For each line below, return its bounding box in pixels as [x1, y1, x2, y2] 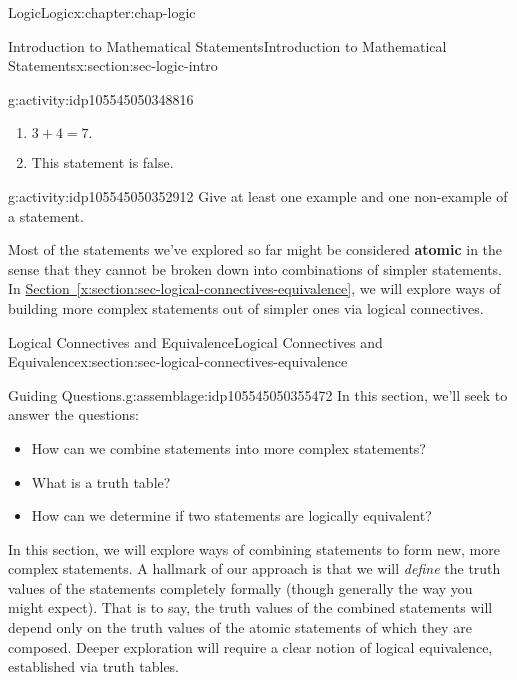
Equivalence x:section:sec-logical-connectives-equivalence [8, 351, 348, 372]
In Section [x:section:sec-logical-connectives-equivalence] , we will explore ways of [8, 278, 501, 299]
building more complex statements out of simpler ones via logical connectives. [8, 297, 484, 318]
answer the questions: [8, 404, 139, 425]
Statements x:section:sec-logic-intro [8, 55, 218, 76]
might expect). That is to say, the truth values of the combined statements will [8, 597, 493, 618]
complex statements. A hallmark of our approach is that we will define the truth [8, 558, 501, 579]
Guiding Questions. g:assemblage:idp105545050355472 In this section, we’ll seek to [8, 384, 508, 405]
